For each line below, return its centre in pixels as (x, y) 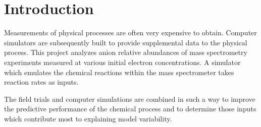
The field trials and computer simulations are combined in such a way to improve (130, 99)
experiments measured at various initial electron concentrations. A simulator (122, 62)
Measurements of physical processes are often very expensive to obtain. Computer (130, 33)
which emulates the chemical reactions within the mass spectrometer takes (119, 72)
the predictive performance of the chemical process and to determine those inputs (130, 109)
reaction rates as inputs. (41, 82)
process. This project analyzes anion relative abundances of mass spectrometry (126, 52)
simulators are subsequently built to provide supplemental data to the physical (126, 42)
